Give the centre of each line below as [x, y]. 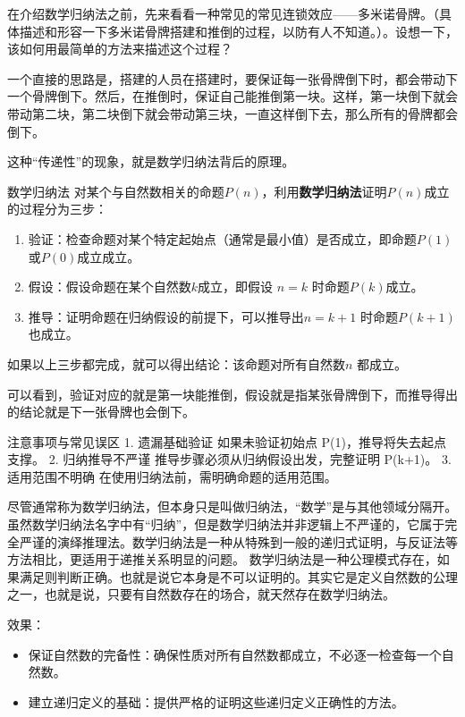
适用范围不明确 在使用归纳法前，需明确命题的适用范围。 [172, 476]
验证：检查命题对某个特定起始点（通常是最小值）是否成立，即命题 [222, 238]
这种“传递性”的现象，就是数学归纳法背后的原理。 [151, 161]
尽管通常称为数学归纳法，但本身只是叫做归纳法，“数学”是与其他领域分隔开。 [232, 506]
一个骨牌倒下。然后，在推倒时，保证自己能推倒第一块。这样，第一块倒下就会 [232, 96]
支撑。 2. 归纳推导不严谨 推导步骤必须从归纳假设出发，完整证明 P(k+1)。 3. [229, 459]
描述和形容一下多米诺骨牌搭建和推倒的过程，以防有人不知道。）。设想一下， [238, 31]
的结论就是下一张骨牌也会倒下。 [101, 412]
